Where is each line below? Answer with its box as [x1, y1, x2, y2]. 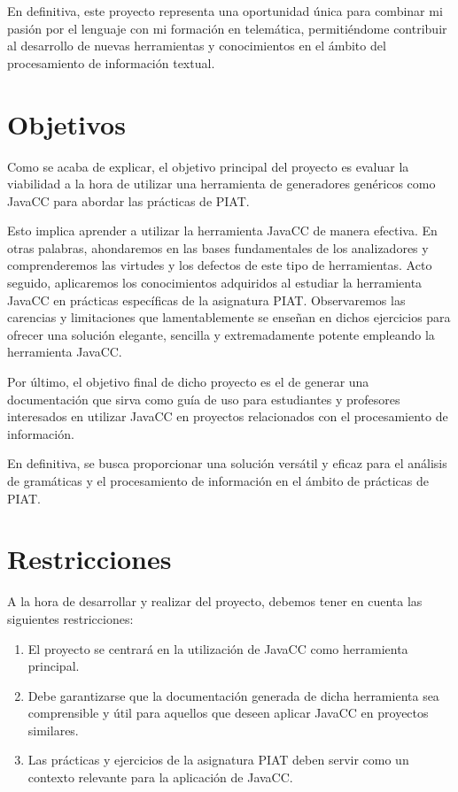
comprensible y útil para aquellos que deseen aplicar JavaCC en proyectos [27, 704, 429, 722]
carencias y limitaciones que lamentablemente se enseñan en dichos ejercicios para [7, 308, 451, 327]
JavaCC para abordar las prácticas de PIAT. [7, 191, 250, 210]
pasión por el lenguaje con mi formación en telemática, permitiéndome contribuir [7, 19, 447, 37]
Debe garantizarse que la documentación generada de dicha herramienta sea [27, 686, 439, 704]
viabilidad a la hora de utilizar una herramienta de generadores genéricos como [7, 174, 436, 193]
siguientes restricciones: [7, 609, 134, 627]
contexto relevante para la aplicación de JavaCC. [27, 768, 293, 787]
